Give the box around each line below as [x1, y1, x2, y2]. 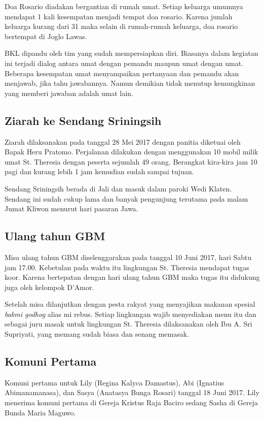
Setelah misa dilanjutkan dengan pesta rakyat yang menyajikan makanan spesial [5, 299, 255, 309]
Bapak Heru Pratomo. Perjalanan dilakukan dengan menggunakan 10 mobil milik [5, 146, 258, 157]
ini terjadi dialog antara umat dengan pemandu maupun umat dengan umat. [5, 57, 244, 68]
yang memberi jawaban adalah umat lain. [5, 87, 134, 98]
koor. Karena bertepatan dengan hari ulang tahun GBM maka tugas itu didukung [5, 272, 260, 282]
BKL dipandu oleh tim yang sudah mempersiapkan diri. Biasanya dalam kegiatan [5, 48, 258, 58]
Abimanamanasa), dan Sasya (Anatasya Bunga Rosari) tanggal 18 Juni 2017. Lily [5, 387, 259, 398]
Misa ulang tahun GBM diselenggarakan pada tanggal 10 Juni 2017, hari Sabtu [5, 251, 252, 262]
